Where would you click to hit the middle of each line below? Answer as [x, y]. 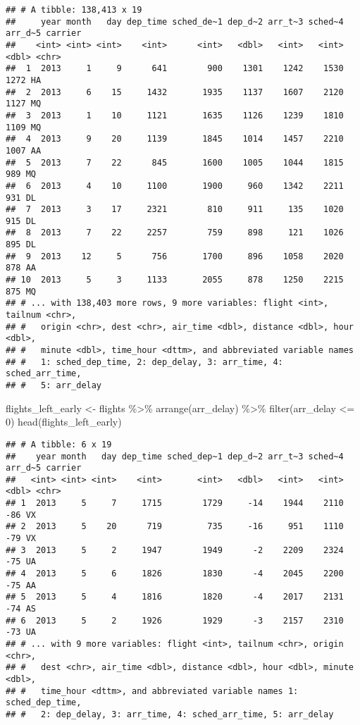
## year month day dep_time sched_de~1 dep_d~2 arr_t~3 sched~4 [175, 21]
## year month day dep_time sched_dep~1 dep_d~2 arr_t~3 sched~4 [175, 456]
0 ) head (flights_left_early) [64, 422]
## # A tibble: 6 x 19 [59, 444]
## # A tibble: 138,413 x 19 [74, 10]
